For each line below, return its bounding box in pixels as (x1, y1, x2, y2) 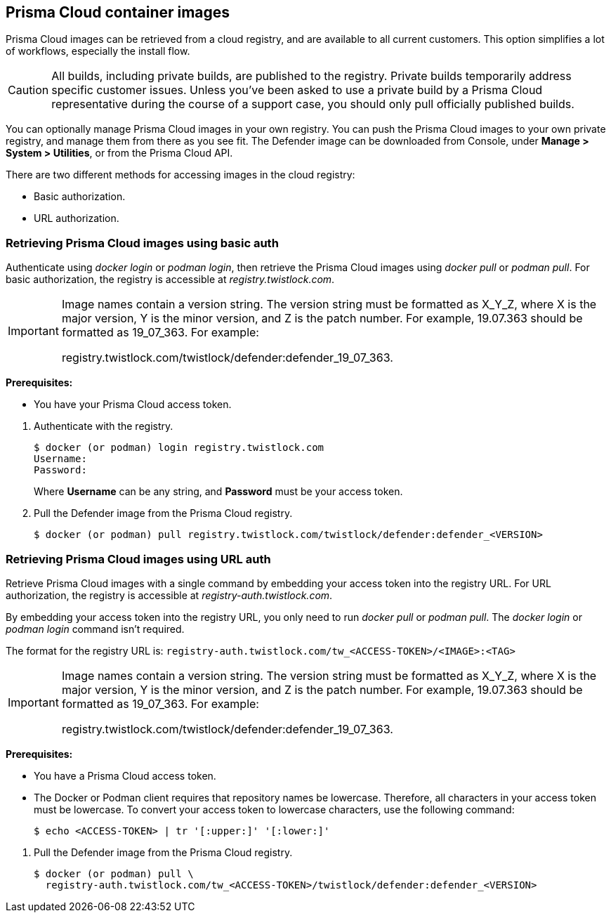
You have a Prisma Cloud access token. (34, 769, 216, 782)
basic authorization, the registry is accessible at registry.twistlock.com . (6, 273, 335, 286)
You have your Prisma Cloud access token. (34, 398, 232, 411)
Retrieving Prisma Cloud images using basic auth (6, 235, 279, 250)
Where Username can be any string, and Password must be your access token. (34, 485, 403, 498)
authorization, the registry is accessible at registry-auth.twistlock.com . (6, 589, 333, 601)
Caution (8, 83, 49, 98)
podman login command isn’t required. (6, 622, 185, 635)
